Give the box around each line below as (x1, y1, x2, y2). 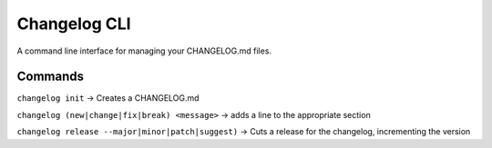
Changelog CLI (16, 14, 131, 34)
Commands (16, 69, 85, 84)
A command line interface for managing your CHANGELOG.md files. (16, 45, 272, 56)
